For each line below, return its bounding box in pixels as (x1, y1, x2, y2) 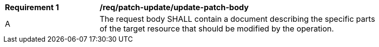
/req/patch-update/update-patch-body (100, 2, 249, 12)
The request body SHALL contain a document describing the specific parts (100, 14, 375, 24)
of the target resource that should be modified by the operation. (100, 24, 334, 33)
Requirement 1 (5, 2, 59, 12)
